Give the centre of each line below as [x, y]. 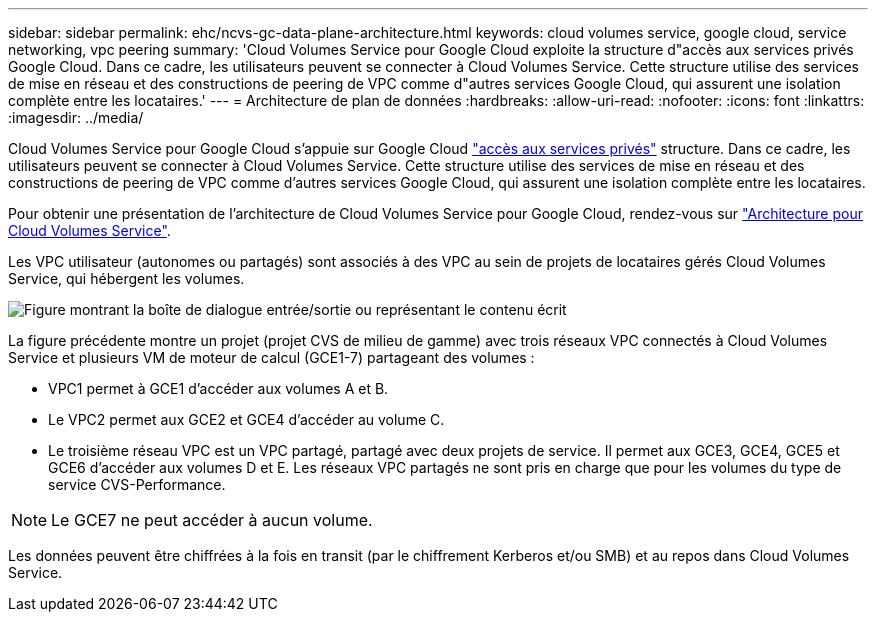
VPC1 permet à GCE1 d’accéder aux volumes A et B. [218, 388]
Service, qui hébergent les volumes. [126, 278]
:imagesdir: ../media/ [76, 117]
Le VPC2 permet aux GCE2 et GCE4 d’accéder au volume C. [246, 419]
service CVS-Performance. [137, 484]
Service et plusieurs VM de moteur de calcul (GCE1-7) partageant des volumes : [271, 357]
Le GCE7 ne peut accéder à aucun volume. [212, 520]
